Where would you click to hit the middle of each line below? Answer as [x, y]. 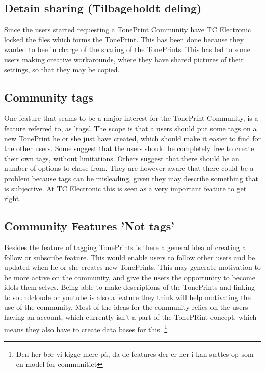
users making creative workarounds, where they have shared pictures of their [124, 59]
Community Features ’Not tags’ [89, 226]
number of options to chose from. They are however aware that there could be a [129, 168]
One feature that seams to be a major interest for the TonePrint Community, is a [131, 118]
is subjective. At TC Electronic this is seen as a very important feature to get [125, 188]
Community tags [49, 97]
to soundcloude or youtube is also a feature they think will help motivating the [127, 297]
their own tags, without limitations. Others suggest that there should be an [122, 158]
